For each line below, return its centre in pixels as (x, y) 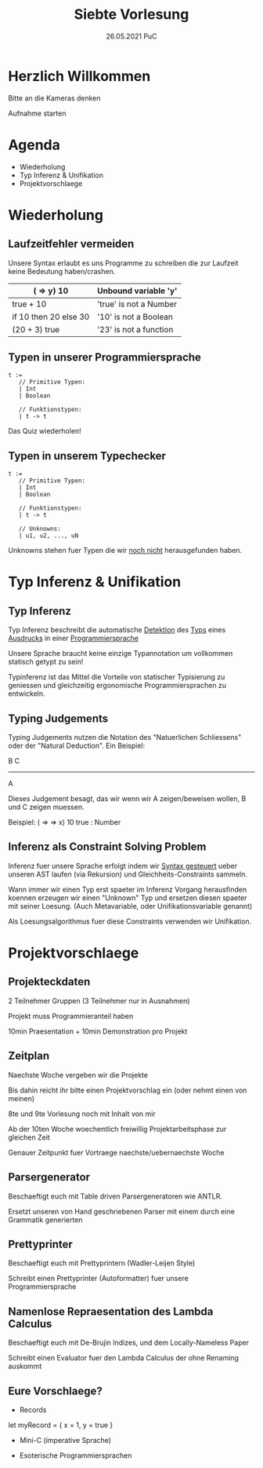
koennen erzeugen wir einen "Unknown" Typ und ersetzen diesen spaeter (128, 898)
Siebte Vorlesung (131, 15)
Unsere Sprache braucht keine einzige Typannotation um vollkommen (121, 653)
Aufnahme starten (37, 113)
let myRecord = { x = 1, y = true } (61, 1425)
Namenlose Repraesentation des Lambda (111, 1311)
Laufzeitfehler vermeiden (71, 244)
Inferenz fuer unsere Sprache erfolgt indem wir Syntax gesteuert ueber (123, 866)
